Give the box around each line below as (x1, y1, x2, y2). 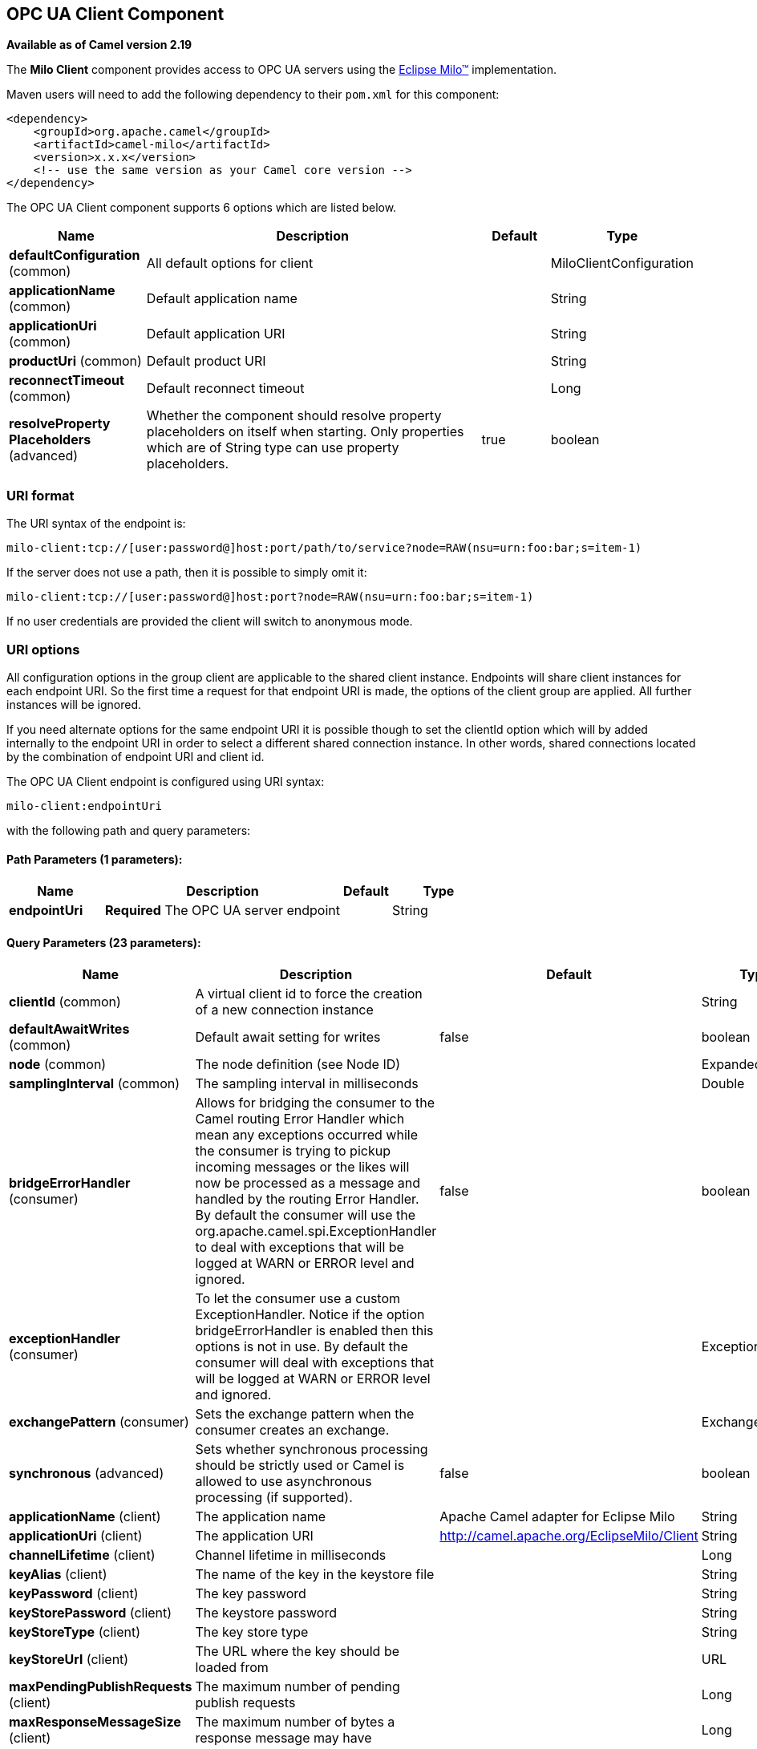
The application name (195, 1508, 326, 1525)
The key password (195, 1585, 306, 1602)
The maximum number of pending (195, 1678, 400, 1695)
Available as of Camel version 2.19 (6, 38, 192, 52)
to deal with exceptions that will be (195, 1239, 404, 1256)
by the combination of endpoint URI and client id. (6, 749, 265, 763)
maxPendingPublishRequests (9, 1678, 192, 1695)
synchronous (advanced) (9, 1465, 164, 1482)
